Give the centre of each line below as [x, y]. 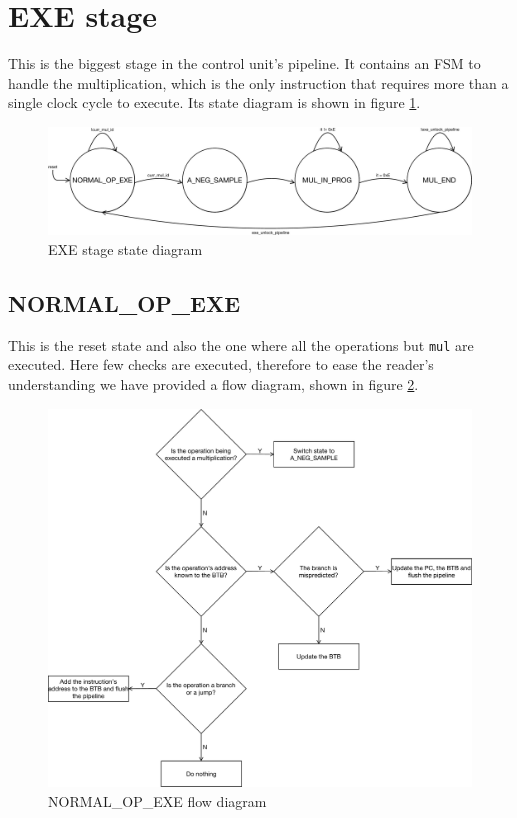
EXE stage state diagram [125, 248]
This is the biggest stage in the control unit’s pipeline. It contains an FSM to [244, 63]
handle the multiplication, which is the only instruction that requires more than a [258, 82]
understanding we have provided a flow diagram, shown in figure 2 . [213, 384]
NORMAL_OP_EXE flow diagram [157, 801]
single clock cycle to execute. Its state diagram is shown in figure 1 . [214, 102]
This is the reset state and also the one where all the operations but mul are [241, 344]
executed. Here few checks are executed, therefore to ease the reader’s [221, 364]
